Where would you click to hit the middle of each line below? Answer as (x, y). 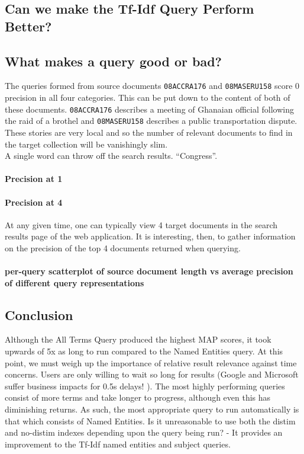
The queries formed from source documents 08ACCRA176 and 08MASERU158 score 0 (152, 86)
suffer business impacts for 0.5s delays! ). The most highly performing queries (145, 386)
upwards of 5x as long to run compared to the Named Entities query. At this (144, 351)
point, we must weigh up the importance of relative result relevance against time (151, 362)
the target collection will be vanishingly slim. (86, 144)
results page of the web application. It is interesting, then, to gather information (150, 236)
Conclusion (39, 314)
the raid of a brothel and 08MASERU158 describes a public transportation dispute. (151, 121)
